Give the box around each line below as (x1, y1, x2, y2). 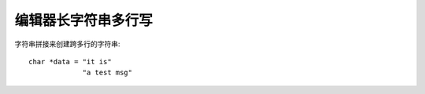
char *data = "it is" (28, 57, 112, 66)
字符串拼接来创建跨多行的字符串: (14, 39, 121, 49)
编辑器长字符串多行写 (14, 12, 153, 29)
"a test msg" (82, 68, 133, 78)
